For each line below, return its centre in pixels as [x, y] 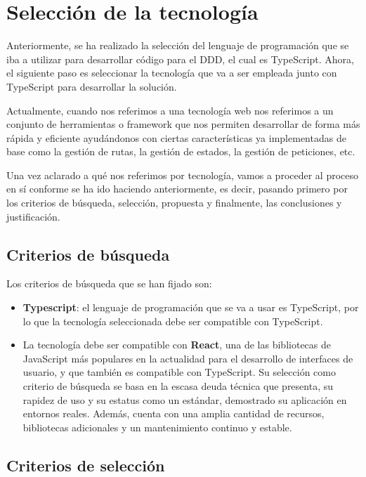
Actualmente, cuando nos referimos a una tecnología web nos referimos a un [170, 110]
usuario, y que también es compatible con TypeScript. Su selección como [179, 372]
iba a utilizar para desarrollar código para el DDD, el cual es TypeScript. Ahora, [180, 59]
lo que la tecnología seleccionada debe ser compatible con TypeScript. [173, 321]
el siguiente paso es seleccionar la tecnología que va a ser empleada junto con [172, 73]
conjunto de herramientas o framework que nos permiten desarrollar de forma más [183, 124]
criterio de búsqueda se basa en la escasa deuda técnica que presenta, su [178, 386]
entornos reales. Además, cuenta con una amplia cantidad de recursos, [174, 413]
